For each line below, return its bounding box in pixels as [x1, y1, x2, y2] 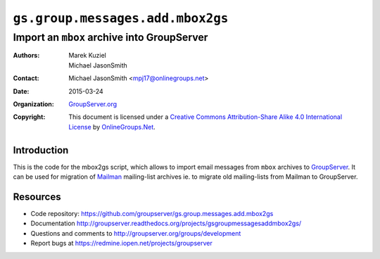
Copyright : [13, 113, 46, 121]
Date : [13, 87, 30, 95]
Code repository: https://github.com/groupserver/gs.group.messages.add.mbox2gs [30, 209, 274, 217]
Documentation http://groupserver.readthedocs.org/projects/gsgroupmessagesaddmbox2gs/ [30, 219, 302, 228]
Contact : [13, 74, 40, 82]
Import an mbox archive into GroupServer [13, 31, 208, 44]
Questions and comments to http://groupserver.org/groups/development [30, 229, 241, 237]
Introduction [13, 144, 69, 156]
